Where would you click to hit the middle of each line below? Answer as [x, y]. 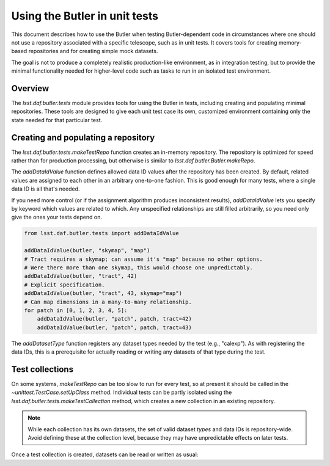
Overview [30, 88]
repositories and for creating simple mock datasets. [93, 51]
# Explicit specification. [64, 285]
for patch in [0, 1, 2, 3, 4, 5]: [76, 310]
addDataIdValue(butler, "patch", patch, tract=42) [114, 319]
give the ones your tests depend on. [57, 217]
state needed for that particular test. [57, 120]
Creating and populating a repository [83, 137]
